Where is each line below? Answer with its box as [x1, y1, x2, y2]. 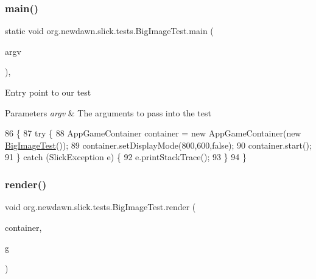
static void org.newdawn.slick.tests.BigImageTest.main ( [5, 24, 214, 37]
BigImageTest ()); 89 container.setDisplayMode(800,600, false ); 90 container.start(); [5, 138, 312, 151]
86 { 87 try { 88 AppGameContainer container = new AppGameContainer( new [5, 127, 301, 139]
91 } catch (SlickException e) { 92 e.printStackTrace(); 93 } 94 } [5, 150, 247, 163]
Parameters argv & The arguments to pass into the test [5, 106, 211, 119]
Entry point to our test [5, 86, 91, 98]
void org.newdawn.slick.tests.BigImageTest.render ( [5, 200, 196, 213]
